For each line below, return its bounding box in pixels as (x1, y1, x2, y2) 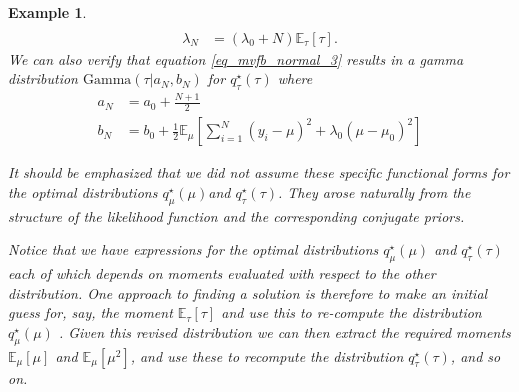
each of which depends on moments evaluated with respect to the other (8, 263, 436, 284)
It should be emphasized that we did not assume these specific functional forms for (8, 162, 510, 183)
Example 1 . (8, 2, 87, 22)
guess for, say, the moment (8, 302, 173, 323)
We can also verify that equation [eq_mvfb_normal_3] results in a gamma (8, 48, 464, 69)
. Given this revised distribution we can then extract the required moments (58, 321, 511, 342)
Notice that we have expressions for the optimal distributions (8, 239, 379, 260)
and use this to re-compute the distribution (221, 302, 482, 323)
